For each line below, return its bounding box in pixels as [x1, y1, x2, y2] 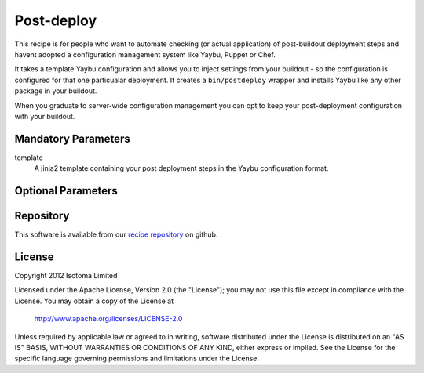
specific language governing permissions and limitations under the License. [14, 353, 259, 364]
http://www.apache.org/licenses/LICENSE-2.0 [34, 314, 183, 324]
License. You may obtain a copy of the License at [14, 296, 174, 306]
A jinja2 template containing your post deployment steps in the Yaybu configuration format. [34, 164, 329, 173]
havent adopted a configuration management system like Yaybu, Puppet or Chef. [14, 49, 276, 59]
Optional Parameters [14, 184, 118, 197]
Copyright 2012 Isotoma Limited [14, 271, 118, 281]
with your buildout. [14, 111, 75, 121]
